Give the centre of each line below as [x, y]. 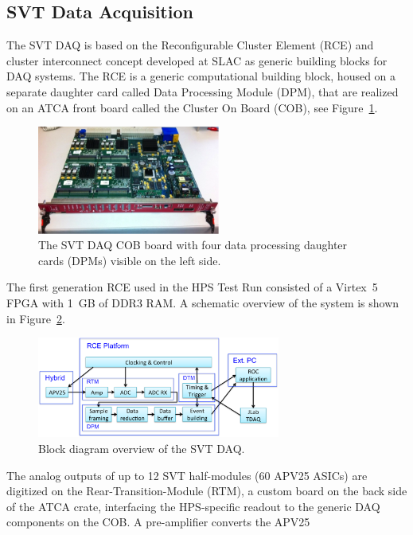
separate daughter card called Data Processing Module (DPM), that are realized [203, 91]
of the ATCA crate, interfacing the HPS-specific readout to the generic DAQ [193, 506]
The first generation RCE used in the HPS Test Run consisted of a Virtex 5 [192, 287]
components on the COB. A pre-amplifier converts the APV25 [158, 522]
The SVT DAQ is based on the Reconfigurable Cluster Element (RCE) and [190, 45]
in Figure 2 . [36, 318]
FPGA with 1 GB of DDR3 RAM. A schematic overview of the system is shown [203, 303]
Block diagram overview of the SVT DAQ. [142, 448]
